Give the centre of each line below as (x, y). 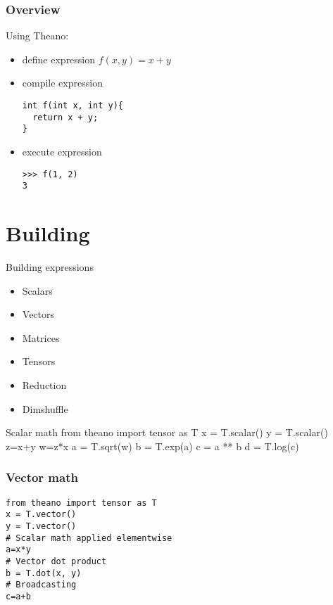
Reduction (44, 384)
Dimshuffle (45, 408)
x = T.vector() (41, 515)
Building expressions (50, 267)
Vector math (42, 477)
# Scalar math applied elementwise (89, 538)
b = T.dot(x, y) (44, 573)
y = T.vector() (41, 526)
